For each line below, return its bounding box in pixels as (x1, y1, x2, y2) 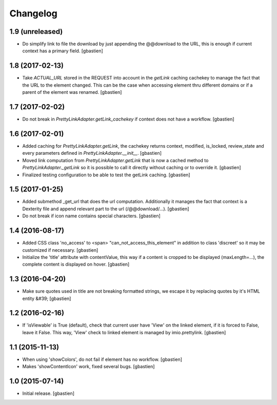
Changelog (9, 8, 57, 19)
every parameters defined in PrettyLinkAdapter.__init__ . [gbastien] (22, 150, 162, 156)
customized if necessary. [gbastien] (22, 247, 98, 253)
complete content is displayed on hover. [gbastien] (22, 261, 130, 268)
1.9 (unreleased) (9, 27, 63, 36)
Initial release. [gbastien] (22, 390, 74, 397)
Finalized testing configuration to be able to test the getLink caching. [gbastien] (22, 172, 190, 178)
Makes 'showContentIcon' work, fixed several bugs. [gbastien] (22, 363, 155, 370)
